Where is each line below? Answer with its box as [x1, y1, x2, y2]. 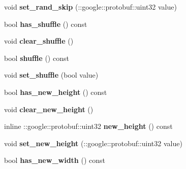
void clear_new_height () [4, 104, 94, 114]
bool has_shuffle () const [4, 18, 87, 29]
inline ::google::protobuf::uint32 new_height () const [4, 121, 173, 131]
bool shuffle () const [4, 52, 69, 63]
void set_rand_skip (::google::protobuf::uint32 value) [4, 2, 177, 12]
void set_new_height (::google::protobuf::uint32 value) [4, 138, 182, 148]
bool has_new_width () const [4, 155, 105, 165]
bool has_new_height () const [4, 86, 107, 97]
